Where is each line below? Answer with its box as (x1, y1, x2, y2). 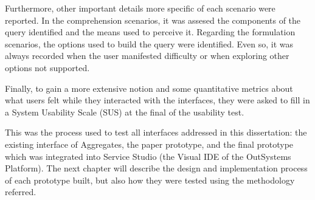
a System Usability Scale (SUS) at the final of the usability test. (5, 105, 244, 118)
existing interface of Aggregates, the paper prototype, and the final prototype (5, 137, 294, 150)
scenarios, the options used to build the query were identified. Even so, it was (5, 37, 294, 50)
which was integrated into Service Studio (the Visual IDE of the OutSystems (5, 150, 291, 162)
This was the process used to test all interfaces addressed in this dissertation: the (5, 126, 307, 139)
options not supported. (5, 61, 90, 74)
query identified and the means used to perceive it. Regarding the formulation (5, 26, 296, 38)
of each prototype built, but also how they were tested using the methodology (5, 173, 295, 186)
